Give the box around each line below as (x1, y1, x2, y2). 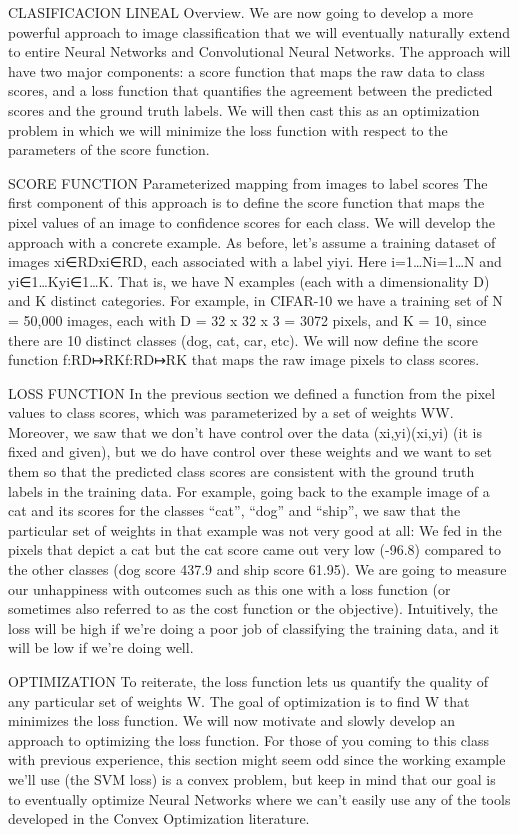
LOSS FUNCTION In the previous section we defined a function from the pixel (8, 382, 496, 403)
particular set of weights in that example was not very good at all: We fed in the (8, 519, 502, 540)
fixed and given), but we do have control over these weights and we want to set (8, 441, 493, 462)
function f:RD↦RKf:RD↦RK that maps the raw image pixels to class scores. (8, 349, 480, 370)
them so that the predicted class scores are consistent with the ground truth (8, 461, 475, 482)
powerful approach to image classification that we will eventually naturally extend (8, 21, 510, 42)
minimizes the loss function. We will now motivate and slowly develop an (8, 710, 456, 731)
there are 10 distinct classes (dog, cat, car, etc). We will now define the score (8, 329, 478, 350)
